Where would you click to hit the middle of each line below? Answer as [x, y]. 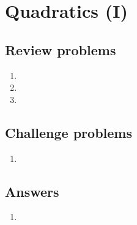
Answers [32, 191]
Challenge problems [68, 132]
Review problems [61, 49]
